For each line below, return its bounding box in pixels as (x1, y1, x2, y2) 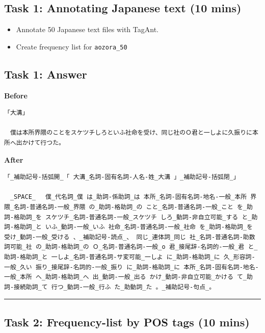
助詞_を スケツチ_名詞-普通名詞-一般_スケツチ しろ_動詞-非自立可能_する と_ (19, 213, 252, 221)
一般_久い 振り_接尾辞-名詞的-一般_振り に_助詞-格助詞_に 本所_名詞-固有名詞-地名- (4, 263, 259, 271)
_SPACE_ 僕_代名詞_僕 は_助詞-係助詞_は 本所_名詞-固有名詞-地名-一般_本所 (10, 193, 247, 201)
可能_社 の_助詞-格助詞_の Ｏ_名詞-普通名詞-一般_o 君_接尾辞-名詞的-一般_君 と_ (10, 243, 258, 251)
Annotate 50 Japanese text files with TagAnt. (16, 24, 158, 35)
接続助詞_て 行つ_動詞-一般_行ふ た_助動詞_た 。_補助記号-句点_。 (14, 283, 216, 291)
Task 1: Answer (4, 66, 87, 82)
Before (4, 90, 28, 100)
